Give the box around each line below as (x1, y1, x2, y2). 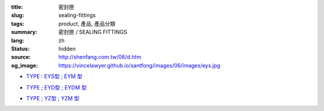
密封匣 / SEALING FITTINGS (58, 29, 127, 36)
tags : (11, 20, 25, 27)
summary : (11, 29, 38, 36)
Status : (11, 45, 30, 52)
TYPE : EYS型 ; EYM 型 (26, 73, 83, 80)
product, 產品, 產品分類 (58, 20, 116, 27)
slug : (11, 12, 24, 19)
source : (11, 54, 31, 61)
